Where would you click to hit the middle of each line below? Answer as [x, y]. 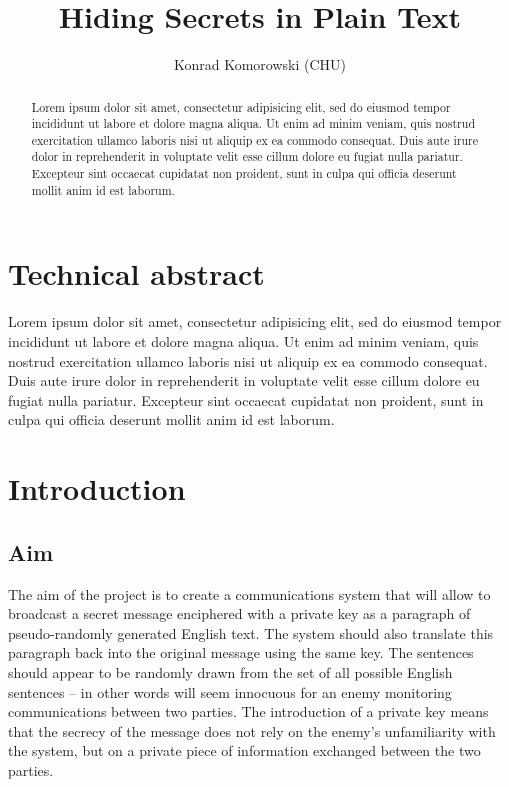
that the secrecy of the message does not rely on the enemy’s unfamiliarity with [252, 730]
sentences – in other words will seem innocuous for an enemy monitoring [230, 691]
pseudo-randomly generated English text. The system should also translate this [251, 632]
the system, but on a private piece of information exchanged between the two [244, 750]
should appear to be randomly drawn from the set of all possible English [230, 671]
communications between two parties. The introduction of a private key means [248, 711]
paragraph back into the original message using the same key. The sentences [241, 652]
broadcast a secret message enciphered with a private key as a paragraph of [239, 613]
